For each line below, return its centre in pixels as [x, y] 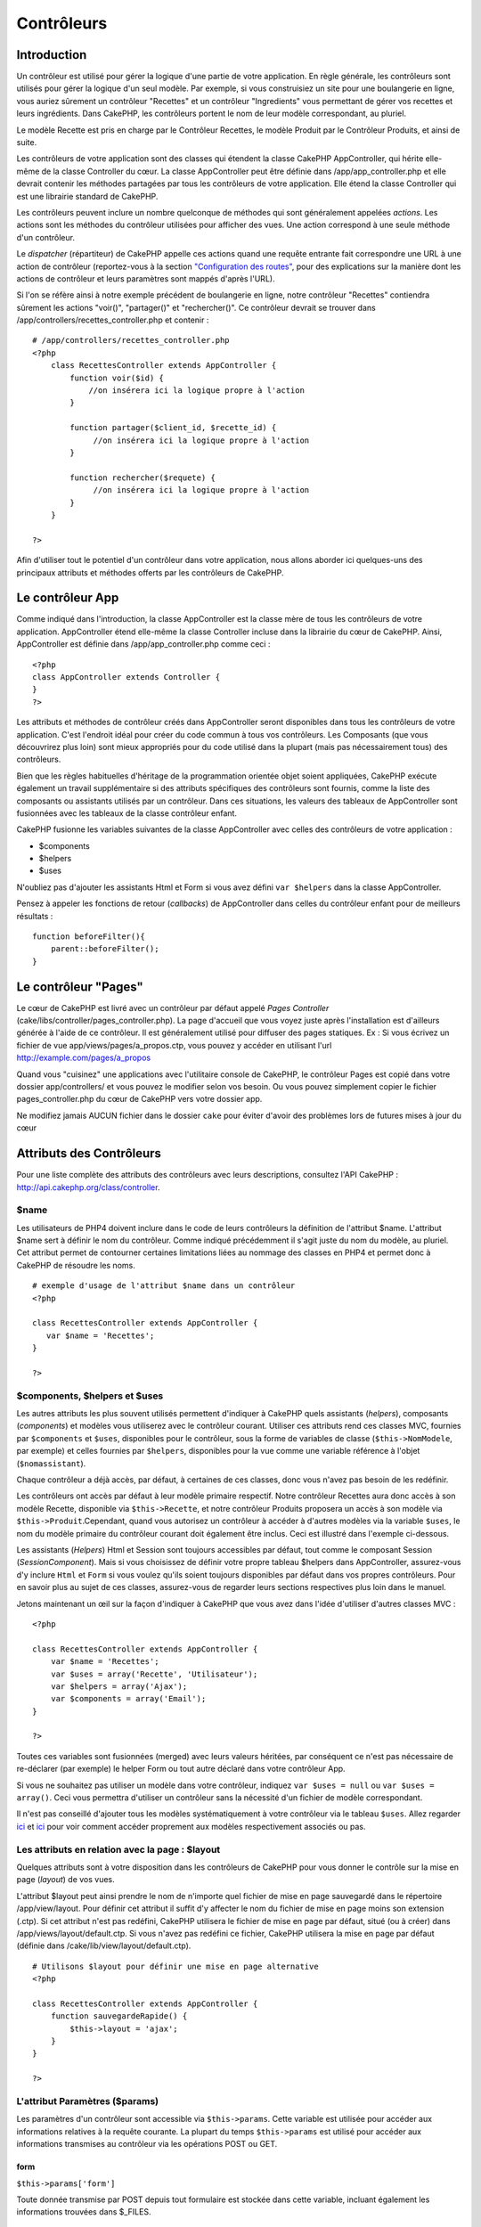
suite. [27, 143]
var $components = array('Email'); [128, 1699]
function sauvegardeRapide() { [119, 2016]
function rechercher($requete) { [143, 477]
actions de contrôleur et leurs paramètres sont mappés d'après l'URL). [146, 278]
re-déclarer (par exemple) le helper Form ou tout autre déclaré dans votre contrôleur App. [181, 1769]
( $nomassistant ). [51, 1463]
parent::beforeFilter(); [105, 949]
